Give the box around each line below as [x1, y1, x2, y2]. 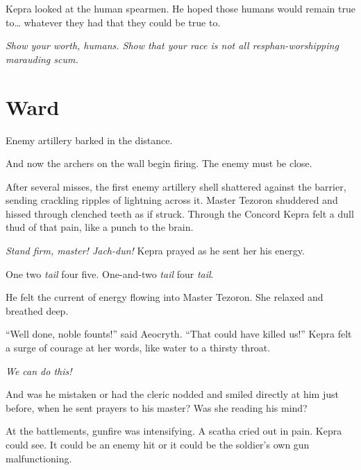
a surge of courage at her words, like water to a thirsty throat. [6, 340, 271, 355]
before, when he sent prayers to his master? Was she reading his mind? [6, 400, 308, 415]
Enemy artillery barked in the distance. [6, 132, 173, 147]
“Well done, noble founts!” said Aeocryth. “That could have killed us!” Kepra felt [6, 327, 352, 341]
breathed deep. [6, 303, 69, 317]
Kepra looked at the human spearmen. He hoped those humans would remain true [6, 1, 355, 15]
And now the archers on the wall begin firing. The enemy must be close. [6, 156, 312, 171]
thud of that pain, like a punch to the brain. [6, 220, 194, 234]
